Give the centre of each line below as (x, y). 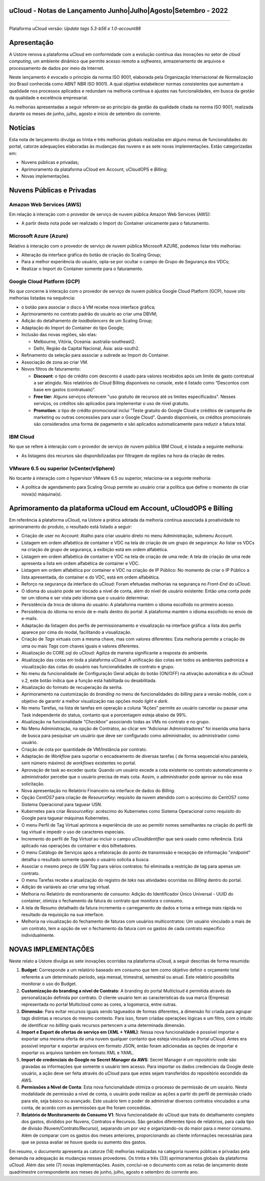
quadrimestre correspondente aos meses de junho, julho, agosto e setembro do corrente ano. (104, 1172)
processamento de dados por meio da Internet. (57, 68)
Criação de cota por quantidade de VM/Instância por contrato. (84, 749)
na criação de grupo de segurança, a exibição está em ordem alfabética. (95, 550)
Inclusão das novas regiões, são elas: (59, 335)
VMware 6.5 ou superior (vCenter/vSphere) (62, 468)
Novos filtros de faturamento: (51, 369)
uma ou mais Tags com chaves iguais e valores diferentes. (80, 646)
